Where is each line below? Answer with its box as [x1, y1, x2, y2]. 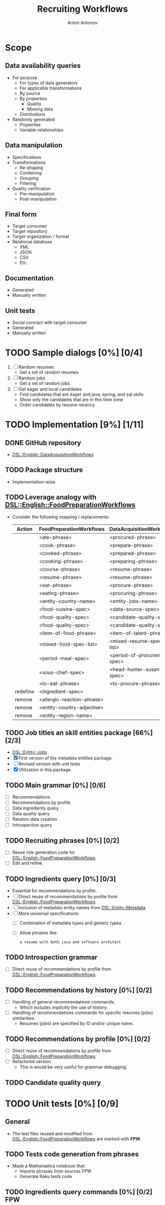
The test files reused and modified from [12, 1130, 93, 1136]
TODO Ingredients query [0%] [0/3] [5, 875, 116, 883]
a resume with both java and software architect [19, 940, 121, 945]
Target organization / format [12, 233, 70, 239]
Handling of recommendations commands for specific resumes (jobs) [12, 1010, 153, 1016]
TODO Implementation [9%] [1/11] [5, 419, 144, 430]
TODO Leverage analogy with [5, 493, 97, 502]
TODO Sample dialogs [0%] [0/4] [5, 347, 143, 358]
